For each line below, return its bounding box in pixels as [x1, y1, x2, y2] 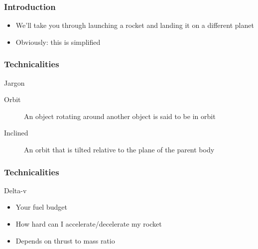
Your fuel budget [15, 202, 67, 212]
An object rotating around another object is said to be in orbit [24, 111, 216, 121]
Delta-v [4, 185, 27, 195]
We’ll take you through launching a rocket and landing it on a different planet [15, 20, 254, 30]
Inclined [4, 127, 28, 138]
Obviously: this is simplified [15, 36, 101, 47]
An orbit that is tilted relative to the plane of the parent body [24, 144, 215, 154]
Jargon [4, 77, 25, 88]
